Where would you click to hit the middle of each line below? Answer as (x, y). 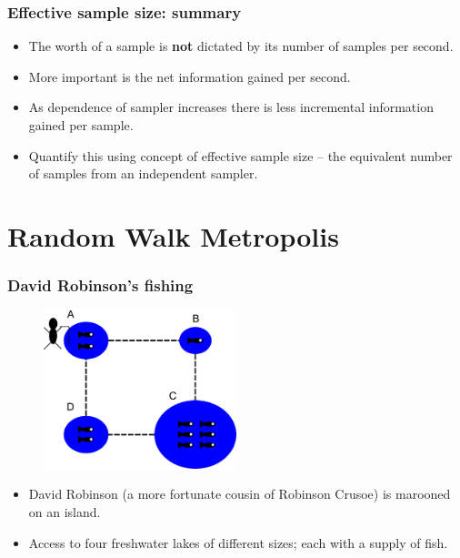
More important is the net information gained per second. (190, 76)
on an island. (65, 512)
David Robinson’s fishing (100, 285)
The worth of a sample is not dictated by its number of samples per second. (241, 46)
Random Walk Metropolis (173, 235)
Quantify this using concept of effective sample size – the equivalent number (240, 155)
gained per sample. (81, 125)
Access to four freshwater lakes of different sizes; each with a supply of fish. (238, 542)
